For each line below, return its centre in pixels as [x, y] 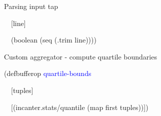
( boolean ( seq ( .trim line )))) [54, 40]
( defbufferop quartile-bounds [48, 73]
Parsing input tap [31, 6]
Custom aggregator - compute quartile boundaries [80, 56]
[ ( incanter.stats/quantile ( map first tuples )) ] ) [79, 107]
